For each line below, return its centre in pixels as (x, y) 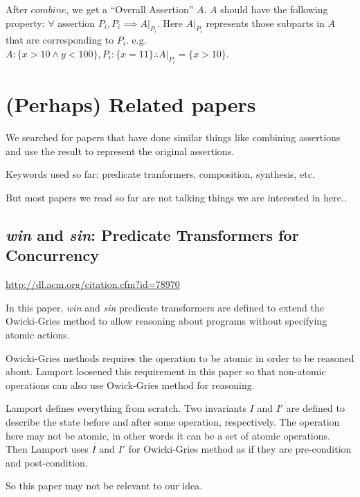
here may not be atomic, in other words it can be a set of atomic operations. (168, 435)
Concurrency (52, 255)
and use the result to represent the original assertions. (120, 151)
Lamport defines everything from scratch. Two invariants (126, 408)
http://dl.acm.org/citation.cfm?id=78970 (93, 284)
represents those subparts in (265, 22)
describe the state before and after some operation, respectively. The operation (173, 421)
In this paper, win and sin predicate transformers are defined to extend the (165, 307)
